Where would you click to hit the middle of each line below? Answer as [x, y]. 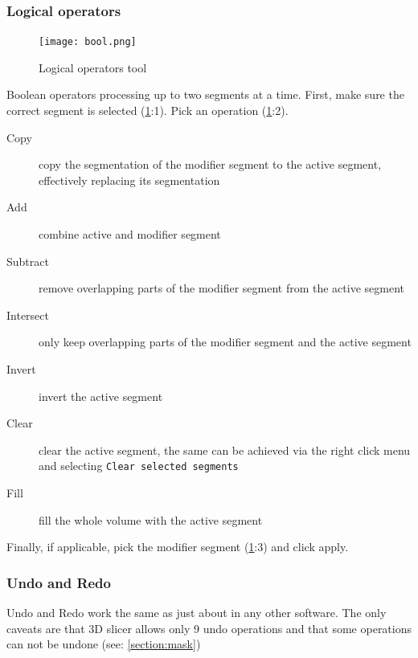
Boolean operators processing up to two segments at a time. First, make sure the [205, 94]
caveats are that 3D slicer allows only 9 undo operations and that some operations [209, 628]
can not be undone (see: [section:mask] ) [104, 644]
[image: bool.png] [88, 42]
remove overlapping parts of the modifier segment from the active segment [221, 288]
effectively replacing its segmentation [129, 180]
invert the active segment [101, 396]
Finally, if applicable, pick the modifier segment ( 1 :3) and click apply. [178, 547]
